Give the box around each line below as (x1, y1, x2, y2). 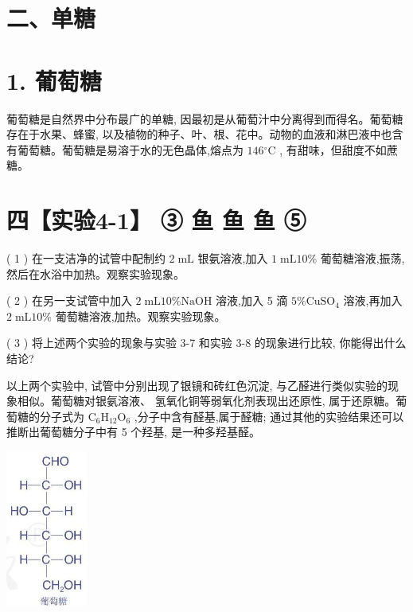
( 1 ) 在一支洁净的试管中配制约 (6, 250, 166, 266)
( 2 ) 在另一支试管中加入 (6, 292, 132, 309)
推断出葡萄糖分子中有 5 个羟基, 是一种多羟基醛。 (6, 423, 260, 440)
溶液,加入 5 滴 (216, 292, 288, 309)
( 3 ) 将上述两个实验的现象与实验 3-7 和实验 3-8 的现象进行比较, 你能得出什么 (6, 334, 407, 351)
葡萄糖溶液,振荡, (320, 250, 405, 266)
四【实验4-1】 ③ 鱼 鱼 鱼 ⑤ (6, 204, 306, 236)
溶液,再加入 (343, 292, 403, 309)
